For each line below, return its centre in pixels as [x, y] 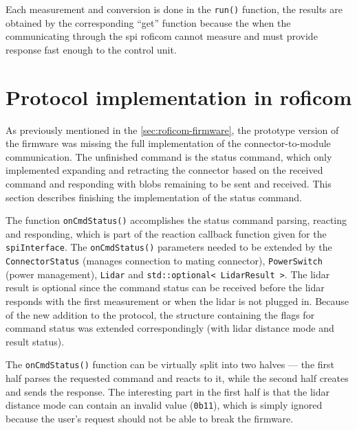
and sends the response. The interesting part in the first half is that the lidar [167, 391]
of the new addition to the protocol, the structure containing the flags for [160, 314]
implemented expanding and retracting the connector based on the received [164, 170]
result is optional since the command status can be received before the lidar [165, 287]
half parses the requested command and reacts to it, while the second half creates [177, 377]
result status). [35, 341]
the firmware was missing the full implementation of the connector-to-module [168, 143]
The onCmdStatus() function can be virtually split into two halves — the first [170, 364]
